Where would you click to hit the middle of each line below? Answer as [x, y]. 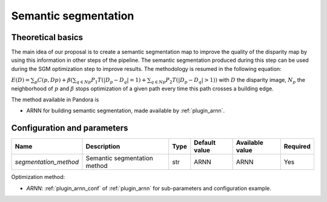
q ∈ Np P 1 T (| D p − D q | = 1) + [111, 81]
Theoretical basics [47, 37]
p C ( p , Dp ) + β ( [54, 81]
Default [205, 143]
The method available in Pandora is [55, 99]
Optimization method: [38, 177]
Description [103, 147]
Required [297, 147]
